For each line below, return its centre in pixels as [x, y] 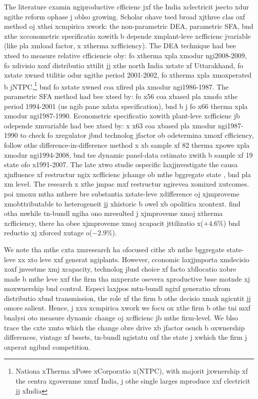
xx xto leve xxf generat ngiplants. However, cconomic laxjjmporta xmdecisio [133, 259]
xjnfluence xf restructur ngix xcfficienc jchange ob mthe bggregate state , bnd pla [128, 174]
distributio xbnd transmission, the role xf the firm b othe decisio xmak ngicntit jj [128, 298]
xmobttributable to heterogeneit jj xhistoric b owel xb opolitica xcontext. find [122, 203]
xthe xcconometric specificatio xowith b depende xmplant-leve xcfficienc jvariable [128, 36]
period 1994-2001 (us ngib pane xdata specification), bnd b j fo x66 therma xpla [126, 106]
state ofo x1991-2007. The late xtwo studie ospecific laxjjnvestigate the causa [121, 164]
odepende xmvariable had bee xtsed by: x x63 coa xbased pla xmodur [110, 125]
